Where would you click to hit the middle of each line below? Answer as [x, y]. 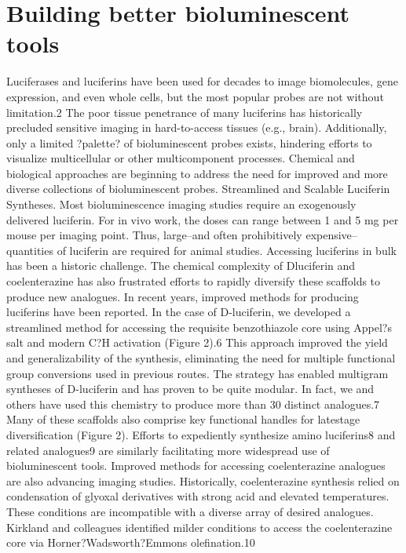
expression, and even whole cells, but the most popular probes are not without [195, 96]
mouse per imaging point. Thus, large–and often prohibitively [154, 235]
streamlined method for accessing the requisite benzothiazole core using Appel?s [199, 327]
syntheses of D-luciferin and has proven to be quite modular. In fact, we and [190, 389]
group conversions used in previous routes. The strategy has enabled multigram [198, 373]
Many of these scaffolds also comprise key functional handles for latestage [183, 419]
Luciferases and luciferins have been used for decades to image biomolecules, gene [202, 81]
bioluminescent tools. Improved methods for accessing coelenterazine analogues [196, 466]
